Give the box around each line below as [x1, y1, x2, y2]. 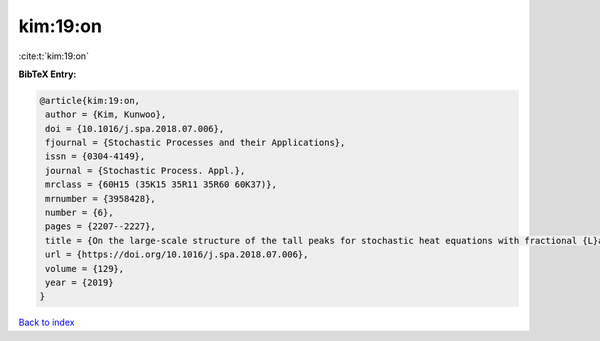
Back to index [18, 316, 75, 329]
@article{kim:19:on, [39, 95, 140, 106]
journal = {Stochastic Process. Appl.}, [45, 165, 246, 176]
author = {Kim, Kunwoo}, [45, 109, 167, 120]
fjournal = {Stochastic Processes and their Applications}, [45, 137, 346, 149]
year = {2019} [45, 277, 114, 288]
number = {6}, [45, 207, 114, 219]
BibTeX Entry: [18, 68, 77, 80]
